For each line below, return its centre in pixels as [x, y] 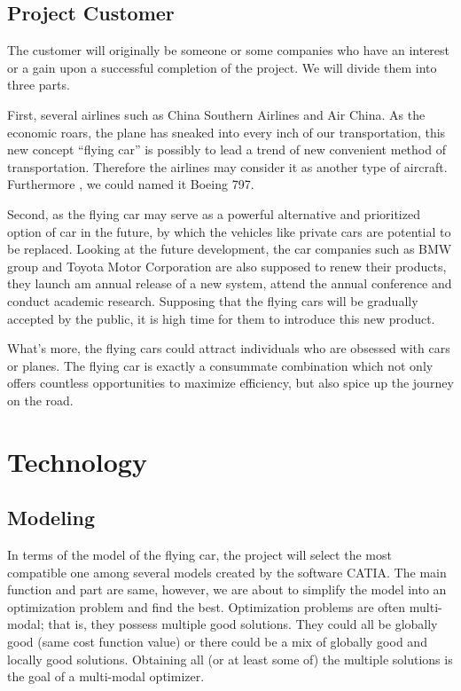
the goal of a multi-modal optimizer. [106, 676]
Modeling [51, 518]
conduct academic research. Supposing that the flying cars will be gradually [213, 300]
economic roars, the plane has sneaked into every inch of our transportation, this [227, 132]
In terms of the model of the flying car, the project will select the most [199, 555]
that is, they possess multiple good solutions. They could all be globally [243, 624]
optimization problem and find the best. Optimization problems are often [207, 606]
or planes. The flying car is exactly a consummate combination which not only [220, 365]
